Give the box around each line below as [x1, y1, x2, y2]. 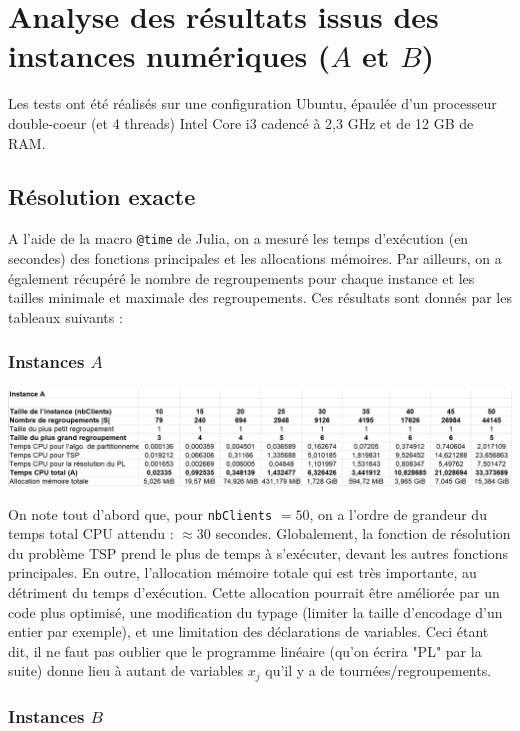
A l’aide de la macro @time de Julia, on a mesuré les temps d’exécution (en [8, 228, 469, 249]
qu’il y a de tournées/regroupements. [265, 660, 492, 681]
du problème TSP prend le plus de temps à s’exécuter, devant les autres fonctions [8, 542, 509, 563]
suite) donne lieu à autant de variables [8, 660, 244, 681]
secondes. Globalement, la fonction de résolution [215, 523, 511, 544]
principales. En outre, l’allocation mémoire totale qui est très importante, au [8, 562, 477, 583]
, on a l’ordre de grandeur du [309, 503, 487, 524]
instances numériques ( [8, 35, 331, 76]
